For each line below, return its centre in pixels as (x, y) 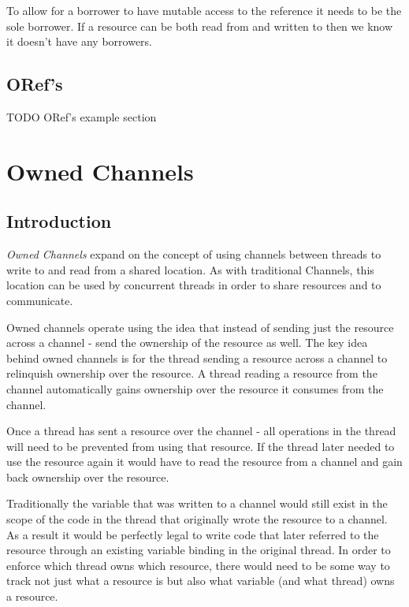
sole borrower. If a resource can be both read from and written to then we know (200, 26)
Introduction (59, 221)
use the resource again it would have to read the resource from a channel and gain (204, 462)
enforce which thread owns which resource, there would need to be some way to (198, 565)
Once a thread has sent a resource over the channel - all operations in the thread (201, 431)
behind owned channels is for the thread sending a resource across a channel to (197, 357)
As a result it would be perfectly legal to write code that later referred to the (193, 534)
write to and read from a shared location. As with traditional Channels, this (190, 269)
